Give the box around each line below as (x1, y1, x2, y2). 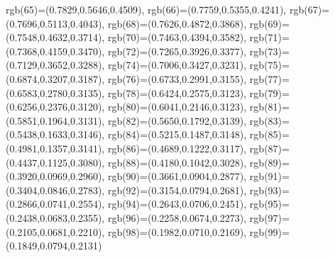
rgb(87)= (249, 140, 290, 155)
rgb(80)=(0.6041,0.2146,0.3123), (107, 99, 247, 114)
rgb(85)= (249, 127, 290, 142)
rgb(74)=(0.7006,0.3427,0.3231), (107, 57, 247, 72)
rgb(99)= (249, 224, 290, 239)
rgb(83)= (249, 113, 290, 128)
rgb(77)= (249, 71, 290, 86)
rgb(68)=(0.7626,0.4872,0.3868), (107, 16, 247, 30)
